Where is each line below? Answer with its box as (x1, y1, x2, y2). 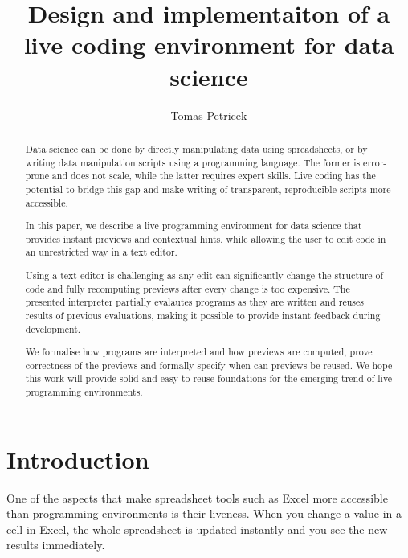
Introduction (6, 442, 149, 475)
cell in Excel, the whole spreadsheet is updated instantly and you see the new (6, 520, 388, 537)
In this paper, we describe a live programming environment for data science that (25, 219, 362, 232)
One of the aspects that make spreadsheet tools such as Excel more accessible (6, 489, 388, 506)
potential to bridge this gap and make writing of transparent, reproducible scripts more (25, 182, 391, 195)
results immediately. (6, 536, 105, 553)
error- (363, 155, 387, 169)
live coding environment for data (23, 28, 394, 61)
